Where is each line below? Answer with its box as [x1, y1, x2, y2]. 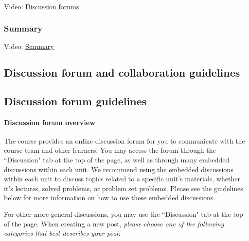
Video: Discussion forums [4, 1, 79, 11]
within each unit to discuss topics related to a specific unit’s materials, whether [4, 174, 240, 184]
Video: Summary [4, 41, 54, 51]
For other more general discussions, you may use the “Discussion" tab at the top [4, 209, 243, 219]
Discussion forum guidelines [4, 93, 147, 108]
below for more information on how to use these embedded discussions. [4, 193, 215, 203]
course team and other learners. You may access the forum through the [4, 145, 216, 155]
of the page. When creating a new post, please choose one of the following [4, 218, 224, 228]
